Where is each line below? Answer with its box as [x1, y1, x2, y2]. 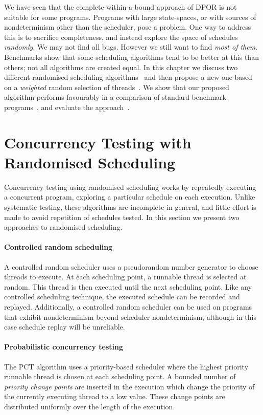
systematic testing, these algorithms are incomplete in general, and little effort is [4, 202, 256, 212]
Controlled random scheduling [4, 242, 113, 252]
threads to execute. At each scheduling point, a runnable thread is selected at [4, 271, 247, 282]
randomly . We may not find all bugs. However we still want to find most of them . [4, 41, 258, 52]
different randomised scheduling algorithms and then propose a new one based [4, 72, 252, 82]
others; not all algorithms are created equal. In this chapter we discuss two [4, 61, 238, 72]
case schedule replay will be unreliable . [4, 321, 125, 332]
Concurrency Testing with [4, 132, 192, 152]
